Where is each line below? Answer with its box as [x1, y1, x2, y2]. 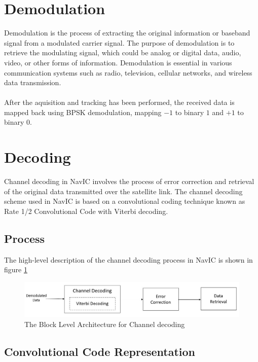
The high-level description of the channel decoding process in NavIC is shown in [4, 254, 253, 265]
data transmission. [4, 77, 61, 88]
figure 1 [4, 264, 27, 275]
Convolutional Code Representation [4, 343, 196, 359]
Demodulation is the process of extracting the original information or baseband [4, 27, 250, 38]
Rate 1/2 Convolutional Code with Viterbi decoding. [4, 205, 168, 216]
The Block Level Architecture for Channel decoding [24, 318, 185, 329]
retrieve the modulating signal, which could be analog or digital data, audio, [4, 47, 241, 58]
